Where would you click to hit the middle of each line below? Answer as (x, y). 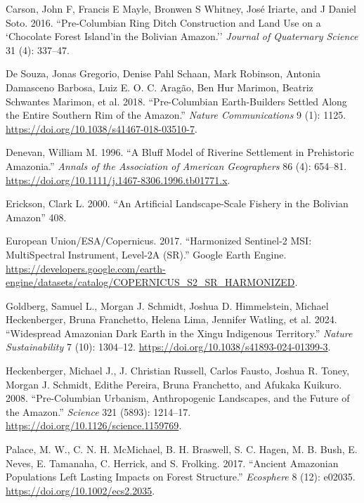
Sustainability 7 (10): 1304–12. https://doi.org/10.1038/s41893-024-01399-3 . (168, 347)
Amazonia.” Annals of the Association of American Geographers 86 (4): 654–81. (176, 165)
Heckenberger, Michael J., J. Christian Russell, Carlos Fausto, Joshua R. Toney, (178, 371)
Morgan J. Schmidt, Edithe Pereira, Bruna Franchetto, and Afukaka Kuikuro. (174, 384)
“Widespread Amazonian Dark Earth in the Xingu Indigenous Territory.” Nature (179, 333)
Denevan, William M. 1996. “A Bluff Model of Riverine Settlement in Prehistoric (180, 152)
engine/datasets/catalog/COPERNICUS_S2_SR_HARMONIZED (150, 282)
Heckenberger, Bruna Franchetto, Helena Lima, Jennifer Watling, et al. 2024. (171, 319)
